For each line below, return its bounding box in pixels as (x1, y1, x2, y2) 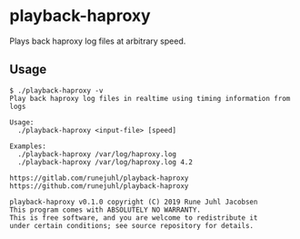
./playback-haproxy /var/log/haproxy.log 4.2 (17, 157, 194, 166)
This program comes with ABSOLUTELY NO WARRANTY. (9, 205, 202, 214)
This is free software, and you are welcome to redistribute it (9, 213, 258, 223)
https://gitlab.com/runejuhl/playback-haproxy (9, 174, 189, 183)
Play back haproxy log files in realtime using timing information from (9, 94, 291, 103)
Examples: (9, 142, 47, 151)
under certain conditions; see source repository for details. (9, 221, 255, 230)
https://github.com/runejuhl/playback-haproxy (9, 181, 189, 191)
